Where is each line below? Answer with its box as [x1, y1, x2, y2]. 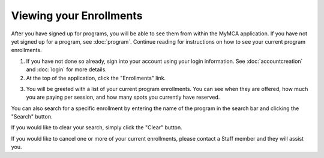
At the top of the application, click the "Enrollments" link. [26, 74, 166, 81]
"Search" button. [11, 113, 53, 120]
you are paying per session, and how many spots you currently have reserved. [26, 93, 220, 101]
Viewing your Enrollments [11, 9, 143, 22]
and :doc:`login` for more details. [26, 66, 107, 73]
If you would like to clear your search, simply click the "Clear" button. [11, 124, 182, 131]
